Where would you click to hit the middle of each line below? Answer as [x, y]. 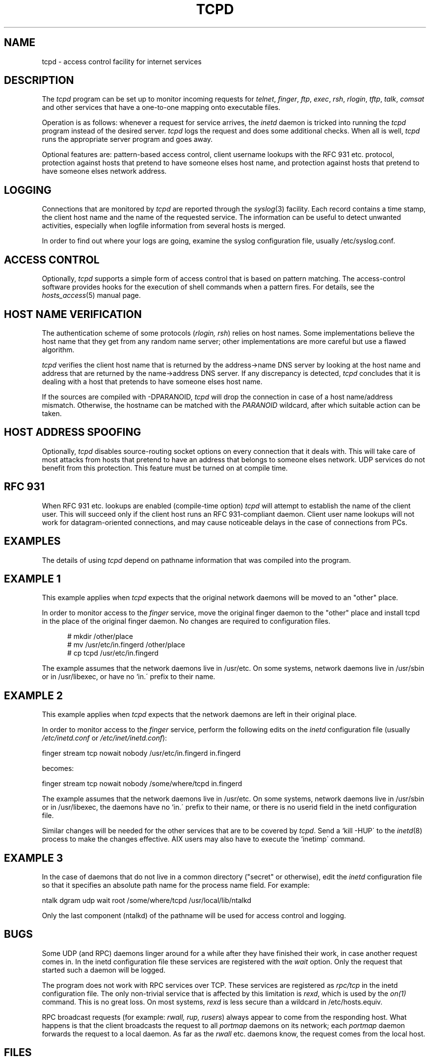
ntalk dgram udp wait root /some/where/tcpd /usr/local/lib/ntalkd [147, 901]
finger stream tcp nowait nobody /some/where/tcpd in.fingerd [142, 784]
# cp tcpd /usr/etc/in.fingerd [113, 653]
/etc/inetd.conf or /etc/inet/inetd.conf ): [105, 738]
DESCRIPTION [39, 80]
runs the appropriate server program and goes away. [127, 139]
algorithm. [58, 349]
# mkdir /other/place [100, 636]
